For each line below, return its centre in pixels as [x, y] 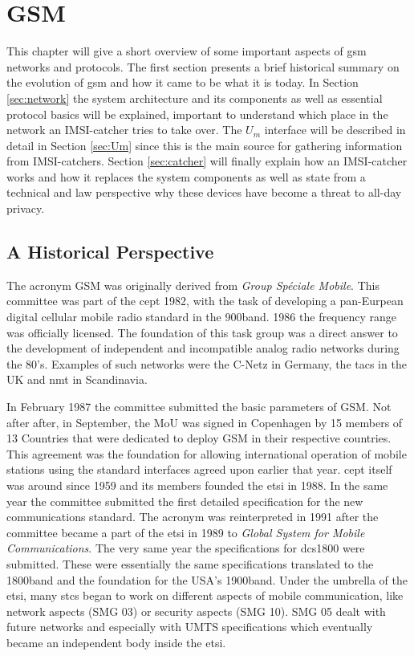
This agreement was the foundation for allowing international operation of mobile [207, 453]
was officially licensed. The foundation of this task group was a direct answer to [202, 332]
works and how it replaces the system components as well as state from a [186, 176]
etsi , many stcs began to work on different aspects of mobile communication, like [205, 595]
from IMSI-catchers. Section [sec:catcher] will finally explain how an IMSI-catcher [207, 161]
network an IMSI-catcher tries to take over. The [124, 130]
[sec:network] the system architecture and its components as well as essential [195, 98]
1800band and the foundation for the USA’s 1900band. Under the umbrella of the [207, 579]
